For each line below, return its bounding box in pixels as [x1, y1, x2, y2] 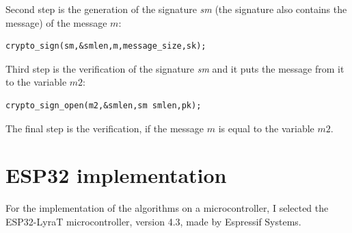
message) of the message [5, 15, 107, 29]
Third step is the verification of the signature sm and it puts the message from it [5, 61, 344, 75]
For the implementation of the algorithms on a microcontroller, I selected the [5, 201, 329, 215]
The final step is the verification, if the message [5, 121, 204, 135]
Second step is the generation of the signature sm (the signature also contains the [5, 2, 347, 16]
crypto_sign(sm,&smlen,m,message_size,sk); [5, 41, 206, 51]
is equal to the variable [218, 121, 314, 135]
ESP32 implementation [5, 161, 227, 189]
